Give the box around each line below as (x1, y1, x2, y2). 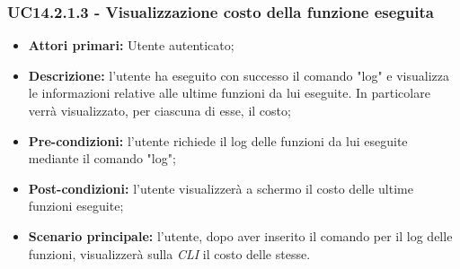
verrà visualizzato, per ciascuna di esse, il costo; (28, 101, 291, 119)
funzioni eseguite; (28, 196, 124, 215)
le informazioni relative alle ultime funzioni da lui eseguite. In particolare (28, 83, 430, 102)
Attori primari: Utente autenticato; (28, 36, 234, 55)
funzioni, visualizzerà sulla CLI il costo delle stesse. (28, 244, 311, 263)
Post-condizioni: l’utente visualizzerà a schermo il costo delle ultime (28, 178, 413, 197)
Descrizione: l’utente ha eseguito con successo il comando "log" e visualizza (28, 65, 449, 84)
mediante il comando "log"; (28, 149, 176, 168)
